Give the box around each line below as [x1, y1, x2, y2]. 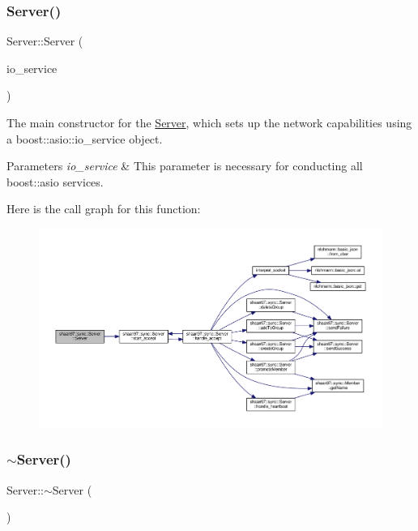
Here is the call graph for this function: [6, 200, 201, 217]
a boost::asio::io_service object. [6, 130, 163, 147]
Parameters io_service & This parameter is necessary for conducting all [6, 157, 363, 174]
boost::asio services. [6, 173, 104, 190]
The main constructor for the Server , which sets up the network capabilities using [6, 114, 412, 131]
